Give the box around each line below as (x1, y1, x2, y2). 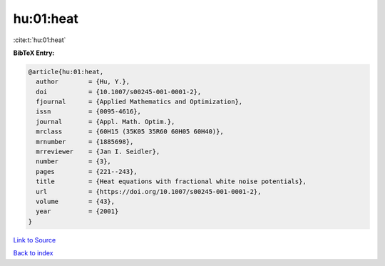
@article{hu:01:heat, (28, 68, 104, 76)
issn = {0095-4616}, (36, 108, 142, 116)
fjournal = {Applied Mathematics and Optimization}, (36, 98, 243, 106)
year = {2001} (36, 208, 119, 215)
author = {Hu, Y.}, (36, 78, 130, 86)
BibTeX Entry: (13, 48, 55, 57)
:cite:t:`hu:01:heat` (13, 36, 66, 44)
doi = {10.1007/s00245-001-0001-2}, (36, 88, 202, 96)
